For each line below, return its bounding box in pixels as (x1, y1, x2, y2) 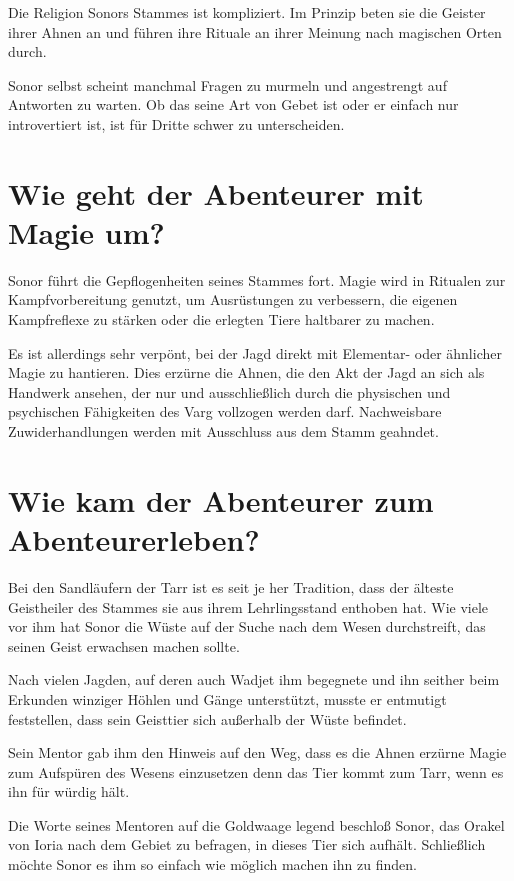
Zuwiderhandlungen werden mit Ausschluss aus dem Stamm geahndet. (8, 421, 439, 442)
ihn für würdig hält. (8, 781, 130, 802)
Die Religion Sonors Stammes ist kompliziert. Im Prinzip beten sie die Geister (8, 2, 486, 22)
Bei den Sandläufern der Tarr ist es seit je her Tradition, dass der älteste (8, 576, 454, 597)
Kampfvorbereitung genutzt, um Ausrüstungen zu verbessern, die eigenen (8, 289, 458, 310)
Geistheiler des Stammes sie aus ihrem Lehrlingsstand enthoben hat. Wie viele (8, 596, 489, 617)
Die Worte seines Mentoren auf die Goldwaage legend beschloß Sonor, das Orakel (8, 814, 505, 835)
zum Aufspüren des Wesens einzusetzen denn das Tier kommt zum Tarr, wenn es (8, 761, 504, 782)
